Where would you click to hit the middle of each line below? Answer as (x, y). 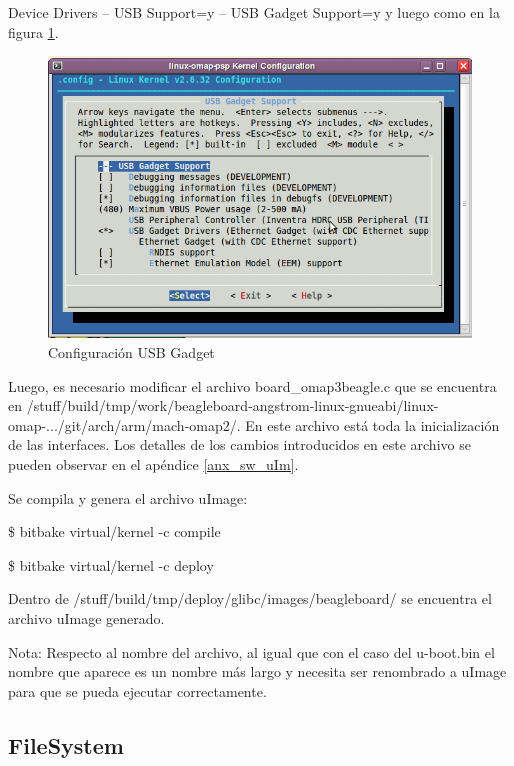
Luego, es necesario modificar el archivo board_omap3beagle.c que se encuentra (252, 385)
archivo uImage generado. (86, 617)
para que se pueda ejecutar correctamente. (137, 690)
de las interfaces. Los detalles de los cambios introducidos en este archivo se (239, 444)
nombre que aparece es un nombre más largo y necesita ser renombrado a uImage (257, 671)
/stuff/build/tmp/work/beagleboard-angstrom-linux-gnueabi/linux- (232, 405)
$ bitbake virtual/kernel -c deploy (111, 564)
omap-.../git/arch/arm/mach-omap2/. (124, 424)
